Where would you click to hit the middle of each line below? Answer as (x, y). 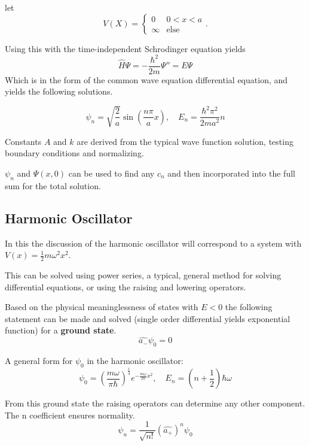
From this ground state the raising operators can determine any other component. (155, 403)
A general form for (39, 361)
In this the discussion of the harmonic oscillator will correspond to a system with (153, 243)
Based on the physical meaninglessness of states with (102, 307)
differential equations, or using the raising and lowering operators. (126, 286)
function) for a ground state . (61, 330)
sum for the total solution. (53, 185)
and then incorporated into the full (231, 173)
